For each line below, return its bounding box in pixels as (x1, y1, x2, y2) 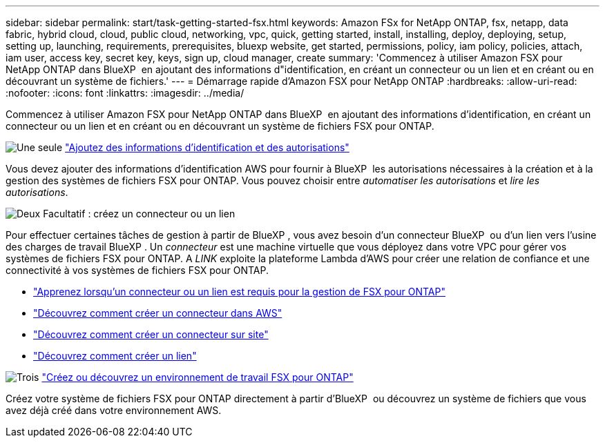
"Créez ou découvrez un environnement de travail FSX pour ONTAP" (41, 371, 354, 383)
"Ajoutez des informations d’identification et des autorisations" (65, 141, 349, 153)
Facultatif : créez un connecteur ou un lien (43, 208, 236, 219)
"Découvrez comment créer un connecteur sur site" (33, 328, 269, 340)
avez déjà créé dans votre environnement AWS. (6, 404, 222, 416)
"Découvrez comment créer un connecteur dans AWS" (33, 307, 282, 319)
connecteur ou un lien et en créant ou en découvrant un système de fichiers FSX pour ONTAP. (6, 120, 434, 132)
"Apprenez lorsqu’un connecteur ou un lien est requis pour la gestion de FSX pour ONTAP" (33, 286, 445, 297)
